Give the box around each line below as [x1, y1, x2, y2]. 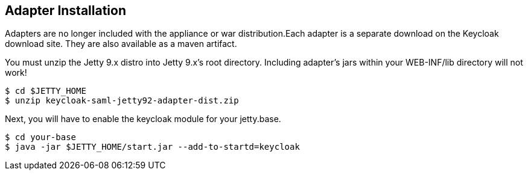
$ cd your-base [5, 132, 77, 143]
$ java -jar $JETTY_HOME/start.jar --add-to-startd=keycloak [5, 142, 300, 152]
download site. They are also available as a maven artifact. [5, 38, 237, 49]
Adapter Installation [5, 3, 127, 18]
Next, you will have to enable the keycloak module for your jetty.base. [5, 114, 281, 124]
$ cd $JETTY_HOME [5, 86, 86, 96]
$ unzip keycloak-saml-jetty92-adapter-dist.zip [5, 96, 239, 106]
